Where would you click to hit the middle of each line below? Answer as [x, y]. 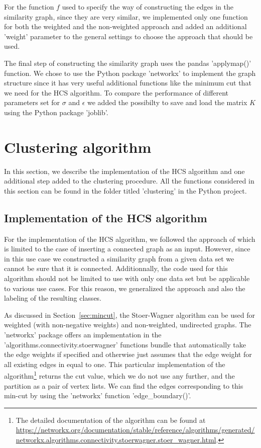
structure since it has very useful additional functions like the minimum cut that [128, 83]
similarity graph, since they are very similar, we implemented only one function [126, 16]
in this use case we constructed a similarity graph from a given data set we [119, 258]
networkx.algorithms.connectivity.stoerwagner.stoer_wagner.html [116, 439]
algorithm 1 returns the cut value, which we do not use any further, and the [119, 375]
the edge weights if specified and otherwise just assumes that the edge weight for [128, 354]
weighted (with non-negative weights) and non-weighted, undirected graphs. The [128, 325]
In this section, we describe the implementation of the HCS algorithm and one [124, 171]
